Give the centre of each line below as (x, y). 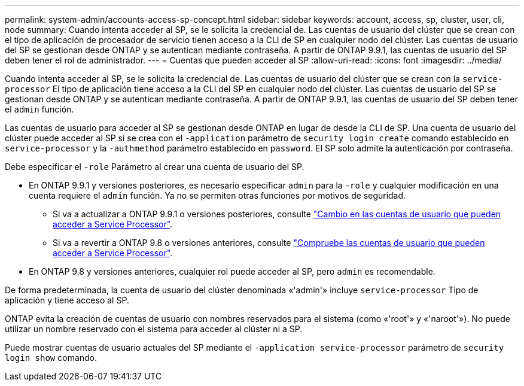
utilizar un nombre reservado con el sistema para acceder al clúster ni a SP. (154, 329)
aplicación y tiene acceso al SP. (67, 300)
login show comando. (51, 358)
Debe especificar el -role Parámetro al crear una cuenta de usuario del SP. (155, 167)
